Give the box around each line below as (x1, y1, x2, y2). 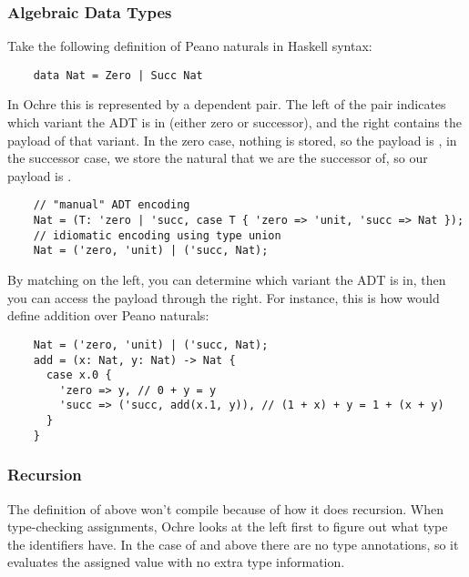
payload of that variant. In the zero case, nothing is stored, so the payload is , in (7, 130, 457, 149)
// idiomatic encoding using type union (33, 228, 281, 242)
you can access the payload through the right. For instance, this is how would (7, 288, 440, 307)
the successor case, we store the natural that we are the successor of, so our (7, 148, 428, 167)
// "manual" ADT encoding (33, 198, 190, 212)
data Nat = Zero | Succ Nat (33, 68, 203, 82)
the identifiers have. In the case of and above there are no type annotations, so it (7, 534, 459, 553)
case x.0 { (46, 369, 112, 382)
